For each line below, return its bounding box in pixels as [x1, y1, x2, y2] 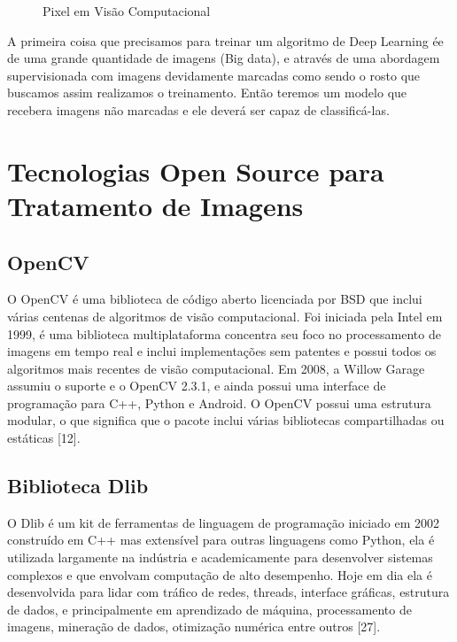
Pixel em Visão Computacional [43, 2, 211, 19]
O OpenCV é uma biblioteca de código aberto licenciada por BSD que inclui [7, 290, 422, 308]
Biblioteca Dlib [7, 472, 149, 499]
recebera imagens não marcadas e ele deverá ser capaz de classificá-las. [7, 100, 390, 119]
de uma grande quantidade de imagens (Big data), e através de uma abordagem [7, 49, 440, 67]
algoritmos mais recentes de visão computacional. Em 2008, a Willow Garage [7, 359, 425, 377]
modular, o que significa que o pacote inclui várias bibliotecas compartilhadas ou [7, 411, 445, 429]
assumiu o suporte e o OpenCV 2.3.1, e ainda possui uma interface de [7, 376, 386, 395]
